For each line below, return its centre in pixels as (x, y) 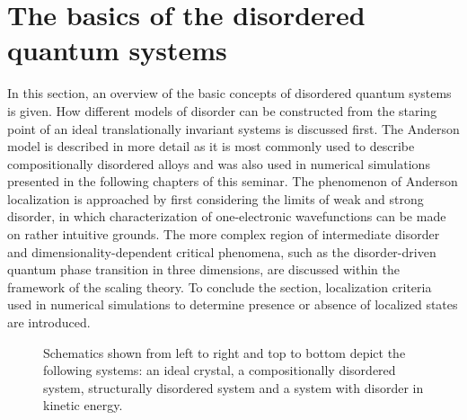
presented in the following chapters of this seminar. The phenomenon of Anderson (233, 181)
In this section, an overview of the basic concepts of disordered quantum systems (229, 93)
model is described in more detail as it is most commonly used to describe (211, 146)
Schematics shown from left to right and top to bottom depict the (225, 352)
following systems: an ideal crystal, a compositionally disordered (220, 370)
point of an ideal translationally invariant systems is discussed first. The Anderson (233, 128)
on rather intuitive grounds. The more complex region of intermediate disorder (224, 234)
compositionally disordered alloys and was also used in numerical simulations (219, 163)
